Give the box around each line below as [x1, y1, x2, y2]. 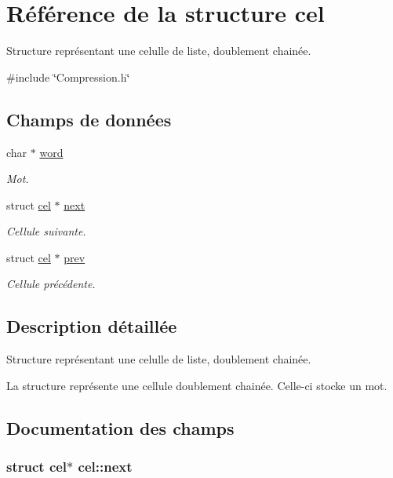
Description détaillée [6, 314, 177, 338]
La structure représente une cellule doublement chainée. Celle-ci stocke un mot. [6, 377, 388, 393]
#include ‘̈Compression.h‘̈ [6, 68, 130, 85]
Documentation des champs [6, 415, 235, 440]
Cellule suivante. [6, 223, 86, 239]
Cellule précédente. [6, 275, 96, 292]
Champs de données [6, 107, 172, 131]
